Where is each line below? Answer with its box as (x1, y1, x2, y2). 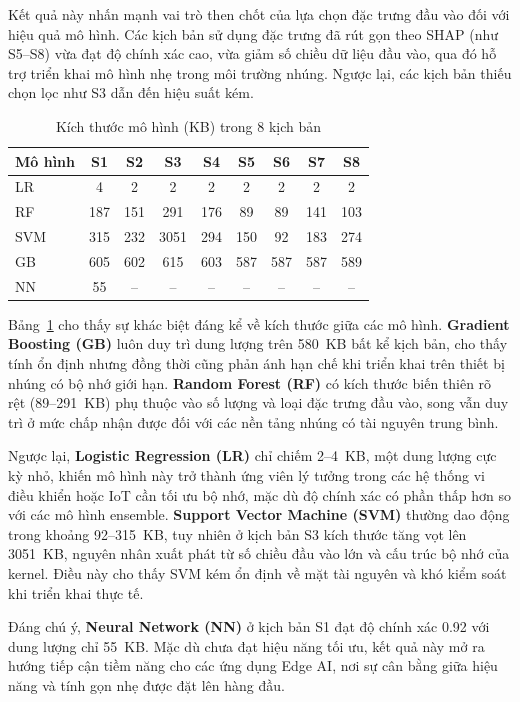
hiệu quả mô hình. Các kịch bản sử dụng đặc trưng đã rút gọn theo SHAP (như (8, 23, 499, 44)
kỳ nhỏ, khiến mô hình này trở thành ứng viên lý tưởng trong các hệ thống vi (8, 465, 485, 486)
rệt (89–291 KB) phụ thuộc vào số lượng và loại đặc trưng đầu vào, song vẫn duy (8, 392, 509, 413)
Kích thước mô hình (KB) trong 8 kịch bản (55, 115, 322, 136)
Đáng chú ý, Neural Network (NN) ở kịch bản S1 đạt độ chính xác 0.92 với (8, 616, 490, 637)
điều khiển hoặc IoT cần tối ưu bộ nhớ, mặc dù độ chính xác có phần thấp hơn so (8, 484, 511, 505)
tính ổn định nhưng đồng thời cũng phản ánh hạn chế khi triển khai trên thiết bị (8, 353, 505, 374)
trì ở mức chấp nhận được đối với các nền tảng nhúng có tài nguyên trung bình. (8, 411, 499, 432)
